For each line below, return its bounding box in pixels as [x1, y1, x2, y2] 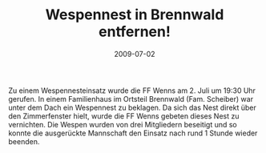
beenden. [8, 136, 40, 146]
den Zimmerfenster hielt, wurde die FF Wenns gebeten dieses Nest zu [8, 111, 240, 121]
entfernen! [99, 22, 171, 41]
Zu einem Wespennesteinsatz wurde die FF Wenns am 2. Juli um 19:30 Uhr [8, 86, 256, 95]
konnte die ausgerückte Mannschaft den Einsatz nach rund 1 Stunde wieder [8, 128, 258, 138]
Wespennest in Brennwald [45, 6, 224, 24]
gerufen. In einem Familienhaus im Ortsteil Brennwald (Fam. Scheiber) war [8, 94, 254, 103]
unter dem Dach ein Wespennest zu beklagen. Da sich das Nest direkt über [8, 103, 256, 112]
